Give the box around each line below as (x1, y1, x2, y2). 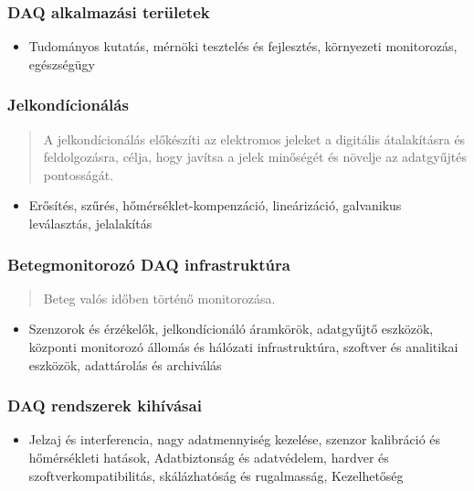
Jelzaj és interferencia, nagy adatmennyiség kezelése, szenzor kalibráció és (28, 430, 441, 449)
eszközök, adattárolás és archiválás (28, 355, 222, 374)
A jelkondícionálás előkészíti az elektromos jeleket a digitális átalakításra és (43, 129, 466, 148)
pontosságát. (43, 165, 114, 184)
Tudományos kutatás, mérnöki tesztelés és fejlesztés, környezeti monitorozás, (28, 37, 458, 56)
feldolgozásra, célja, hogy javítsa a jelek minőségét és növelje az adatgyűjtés (43, 147, 467, 166)
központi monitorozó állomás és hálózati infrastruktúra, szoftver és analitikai (28, 337, 458, 356)
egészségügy (28, 54, 95, 73)
